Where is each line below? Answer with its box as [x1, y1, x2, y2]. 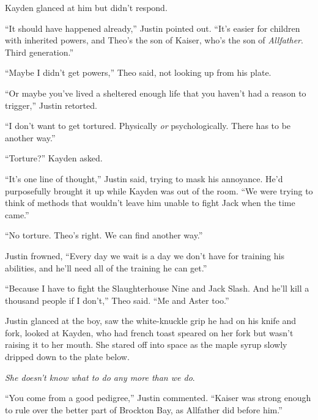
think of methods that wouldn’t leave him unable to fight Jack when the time [5, 196, 295, 209]
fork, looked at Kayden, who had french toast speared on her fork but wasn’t [5, 326, 294, 339]
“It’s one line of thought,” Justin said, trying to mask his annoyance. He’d [5, 172, 283, 185]
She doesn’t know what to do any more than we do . [5, 370, 195, 383]
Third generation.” [5, 45, 74, 58]
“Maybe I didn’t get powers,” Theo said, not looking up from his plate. [5, 66, 272, 79]
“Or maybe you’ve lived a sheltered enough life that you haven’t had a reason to [5, 86, 306, 99]
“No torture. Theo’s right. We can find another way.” [5, 229, 203, 241]
